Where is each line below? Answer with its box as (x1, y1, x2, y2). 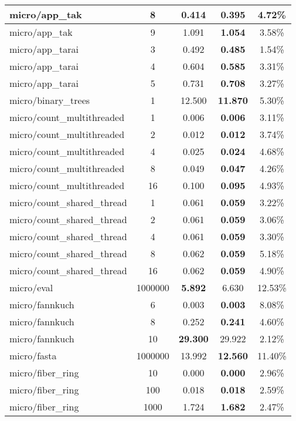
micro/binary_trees (9, 93, 90, 107)
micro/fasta (9, 349, 57, 362)
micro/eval (9, 281, 53, 294)
